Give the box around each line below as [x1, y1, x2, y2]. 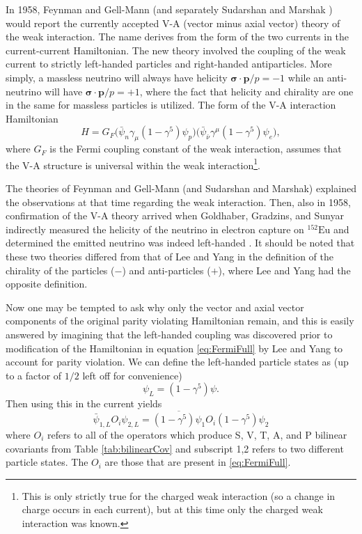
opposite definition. [6, 276, 88, 291]
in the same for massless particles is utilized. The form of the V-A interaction [6, 97, 336, 112]
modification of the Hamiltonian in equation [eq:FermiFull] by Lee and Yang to [6, 340, 343, 355]
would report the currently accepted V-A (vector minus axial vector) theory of [6, 15, 340, 30]
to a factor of [6, 368, 62, 382]
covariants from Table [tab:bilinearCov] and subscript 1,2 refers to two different [6, 441, 344, 455]
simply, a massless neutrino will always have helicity [6, 70, 228, 84]
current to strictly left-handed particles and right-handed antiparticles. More [6, 56, 332, 71]
